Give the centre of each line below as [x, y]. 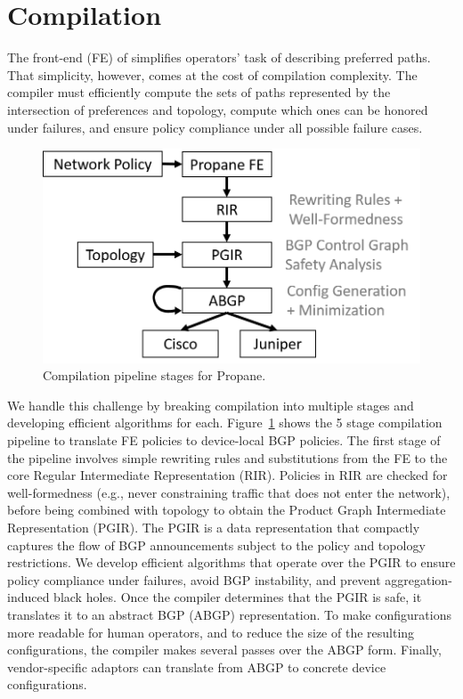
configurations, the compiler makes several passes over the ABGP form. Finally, [224, 650]
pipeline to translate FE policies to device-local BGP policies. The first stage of [224, 440]
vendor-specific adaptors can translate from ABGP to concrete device [197, 666]
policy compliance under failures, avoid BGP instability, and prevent [194, 579]
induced [28, 597]
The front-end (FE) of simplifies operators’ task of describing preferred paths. [219, 57]
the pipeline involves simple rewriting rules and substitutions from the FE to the [227, 457]
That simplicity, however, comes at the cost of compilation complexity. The [212, 74]
